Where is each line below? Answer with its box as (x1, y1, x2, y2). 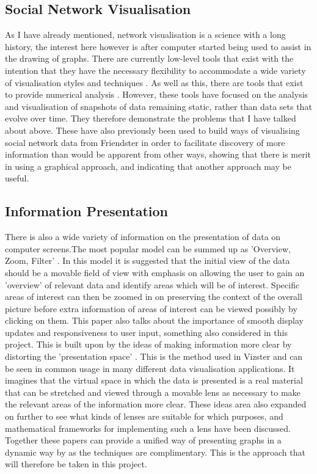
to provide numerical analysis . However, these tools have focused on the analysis (5, 88, 308, 101)
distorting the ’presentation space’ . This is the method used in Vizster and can (5, 350, 303, 363)
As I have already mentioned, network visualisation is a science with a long (5, 28, 286, 41)
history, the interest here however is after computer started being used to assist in (5, 40, 312, 53)
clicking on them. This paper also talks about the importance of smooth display (5, 314, 304, 327)
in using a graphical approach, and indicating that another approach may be (5, 159, 291, 172)
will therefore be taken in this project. (5, 458, 147, 470)
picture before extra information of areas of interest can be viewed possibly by (5, 302, 297, 315)
